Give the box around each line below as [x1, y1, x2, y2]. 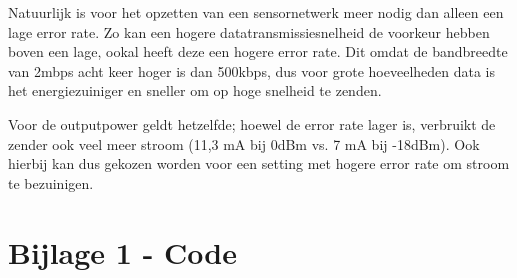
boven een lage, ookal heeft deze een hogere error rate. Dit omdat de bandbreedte [8, 41, 508, 62]
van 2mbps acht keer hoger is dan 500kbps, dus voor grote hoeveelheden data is [8, 60, 496, 81]
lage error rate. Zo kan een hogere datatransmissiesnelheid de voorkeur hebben [8, 21, 490, 42]
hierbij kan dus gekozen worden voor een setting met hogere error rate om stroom [8, 153, 510, 174]
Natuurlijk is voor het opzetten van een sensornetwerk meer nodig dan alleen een [8, 2, 504, 22]
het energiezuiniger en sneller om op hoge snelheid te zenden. [8, 80, 382, 101]
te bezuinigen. [8, 172, 94, 193]
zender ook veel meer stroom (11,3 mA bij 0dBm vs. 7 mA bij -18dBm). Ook [8, 133, 480, 154]
